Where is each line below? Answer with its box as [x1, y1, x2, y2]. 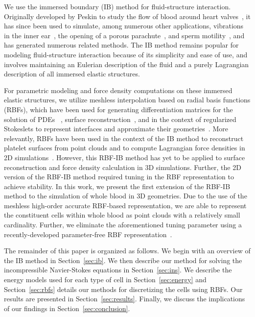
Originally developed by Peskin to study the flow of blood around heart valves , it [4, 11, 251, 21]
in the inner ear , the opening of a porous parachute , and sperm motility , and [4, 30, 245, 40]
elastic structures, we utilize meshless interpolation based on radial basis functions [4, 95, 251, 105]
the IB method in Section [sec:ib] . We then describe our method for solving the [4, 255, 242, 265]
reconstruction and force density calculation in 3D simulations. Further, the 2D [4, 162, 241, 172]
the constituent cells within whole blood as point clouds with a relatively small [4, 210, 240, 220]
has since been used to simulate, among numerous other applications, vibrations [4, 21, 244, 31]
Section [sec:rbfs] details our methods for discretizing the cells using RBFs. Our [4, 284, 243, 294]
